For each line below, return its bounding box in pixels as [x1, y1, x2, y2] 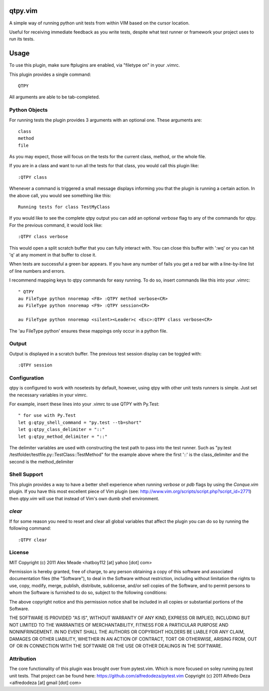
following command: [9, 525, 51, 531]
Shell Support [9, 471, 43, 478]
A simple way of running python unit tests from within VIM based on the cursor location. [9, 20, 190, 26]
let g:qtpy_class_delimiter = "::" [18, 427, 105, 432]
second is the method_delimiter [9, 458, 74, 464]
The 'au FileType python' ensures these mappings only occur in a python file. [9, 328, 168, 334]
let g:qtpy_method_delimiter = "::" [18, 433, 108, 439]
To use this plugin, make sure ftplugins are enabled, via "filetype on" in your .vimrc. [9, 62, 180, 68]
